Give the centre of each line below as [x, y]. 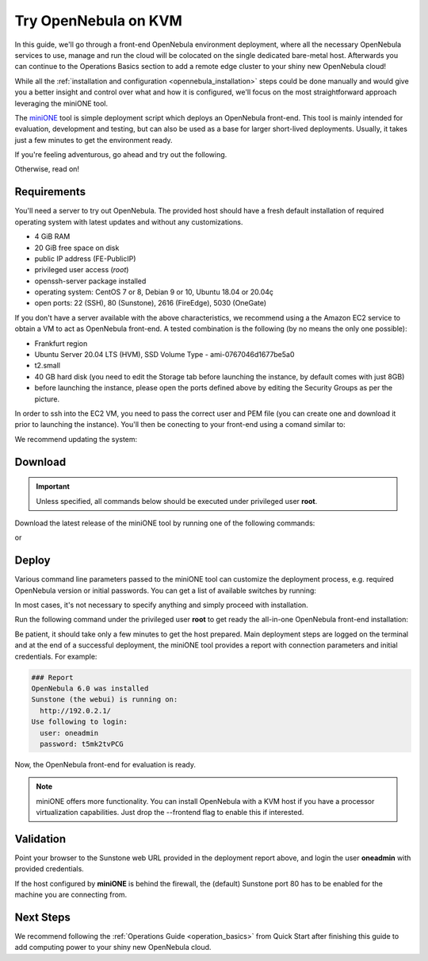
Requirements [50, 192]
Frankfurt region [61, 343]
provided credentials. [50, 869]
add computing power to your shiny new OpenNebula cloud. [113, 948]
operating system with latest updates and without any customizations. [129, 221]
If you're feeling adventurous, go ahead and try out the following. [121, 155]
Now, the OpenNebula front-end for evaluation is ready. [105, 764]
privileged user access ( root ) [82, 270]
